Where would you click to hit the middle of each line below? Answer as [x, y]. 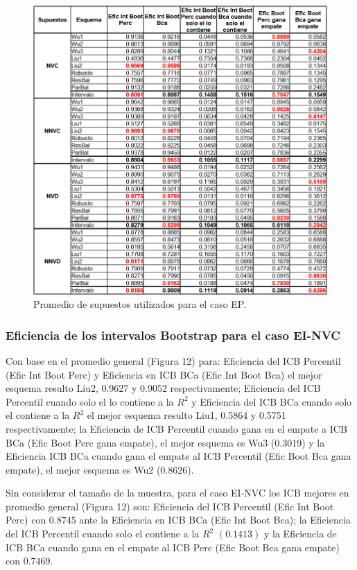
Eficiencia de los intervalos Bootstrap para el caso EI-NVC [173, 335]
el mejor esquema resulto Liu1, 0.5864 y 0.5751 [186, 415]
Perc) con [26, 520]
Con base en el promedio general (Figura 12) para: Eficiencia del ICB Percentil [173, 360]
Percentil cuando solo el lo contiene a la [90, 401]
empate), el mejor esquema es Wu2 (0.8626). [100, 469]
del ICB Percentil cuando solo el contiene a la [103, 534]
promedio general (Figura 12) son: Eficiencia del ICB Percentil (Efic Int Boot [170, 506]
